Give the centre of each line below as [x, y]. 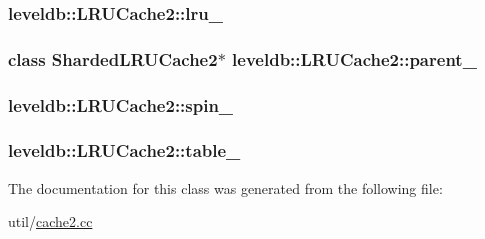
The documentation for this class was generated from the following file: [225, 187]
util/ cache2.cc [50, 221]
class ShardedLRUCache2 [113, 58]
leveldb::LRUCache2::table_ [124, 150]
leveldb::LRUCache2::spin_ [121, 104]
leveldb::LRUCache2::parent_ [354, 58]
